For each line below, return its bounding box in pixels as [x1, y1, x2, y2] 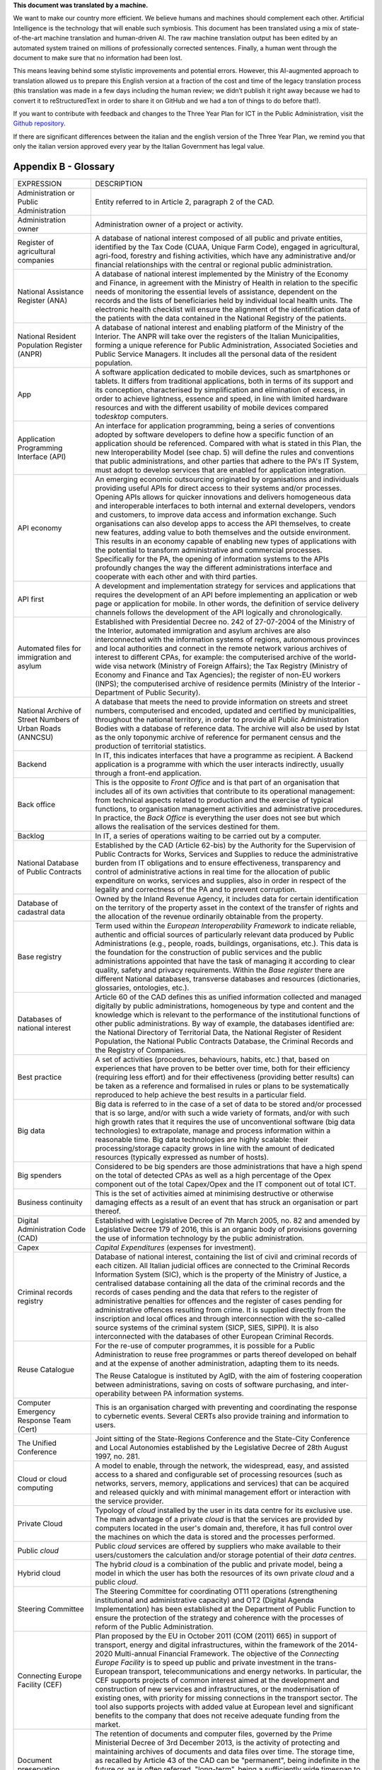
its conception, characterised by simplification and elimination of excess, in [95, 384, 346, 394]
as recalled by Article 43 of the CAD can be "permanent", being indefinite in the [95, 1755, 360, 1765]
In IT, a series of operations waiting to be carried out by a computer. [95, 830, 322, 840]
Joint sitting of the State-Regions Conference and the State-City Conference [95, 1434, 350, 1444]
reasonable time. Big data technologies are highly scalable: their [95, 1134, 308, 1144]
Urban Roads [17, 723, 62, 733]
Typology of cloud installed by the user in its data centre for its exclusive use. [95, 1505, 353, 1515]
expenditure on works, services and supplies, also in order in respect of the [95, 875, 347, 885]
